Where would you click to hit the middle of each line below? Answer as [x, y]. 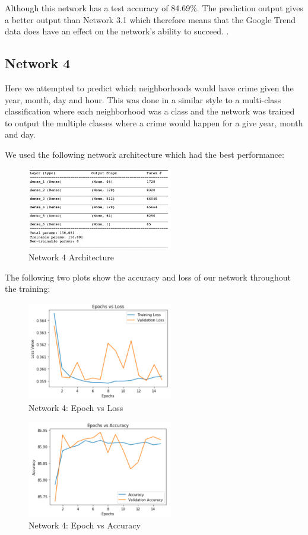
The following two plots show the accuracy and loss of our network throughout [148, 277]
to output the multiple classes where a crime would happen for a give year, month [154, 122]
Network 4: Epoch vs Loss [76, 407]
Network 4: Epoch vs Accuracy [85, 525]
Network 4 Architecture [71, 257]
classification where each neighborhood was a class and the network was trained [150, 111]
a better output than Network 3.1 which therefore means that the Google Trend [150, 19]
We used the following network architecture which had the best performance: [145, 154]
